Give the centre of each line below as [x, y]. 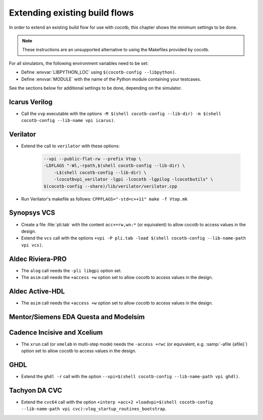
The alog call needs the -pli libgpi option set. [71, 270]
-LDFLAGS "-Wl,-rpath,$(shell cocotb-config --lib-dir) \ [114, 166]
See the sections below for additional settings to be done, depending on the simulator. [95, 88]
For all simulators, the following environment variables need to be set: [79, 63]
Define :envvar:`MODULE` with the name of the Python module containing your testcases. [111, 79]
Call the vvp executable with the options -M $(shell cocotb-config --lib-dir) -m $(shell [121, 113]
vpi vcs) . [32, 245]
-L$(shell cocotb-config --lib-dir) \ [100, 172]
